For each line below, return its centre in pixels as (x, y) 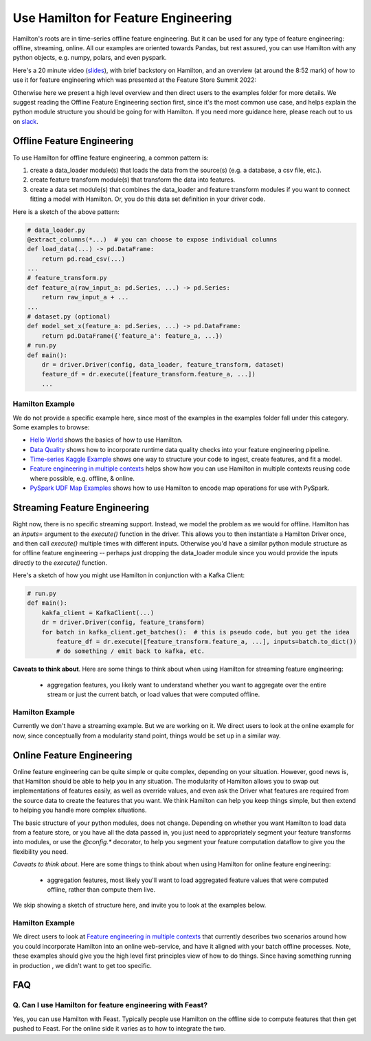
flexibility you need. (41, 851)
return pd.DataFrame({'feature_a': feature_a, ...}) (132, 336)
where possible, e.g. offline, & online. (82, 478)
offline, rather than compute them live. (101, 889)
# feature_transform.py (67, 278)
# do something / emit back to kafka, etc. (131, 651)
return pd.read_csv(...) (83, 259)
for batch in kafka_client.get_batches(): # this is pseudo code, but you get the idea (195, 632)
